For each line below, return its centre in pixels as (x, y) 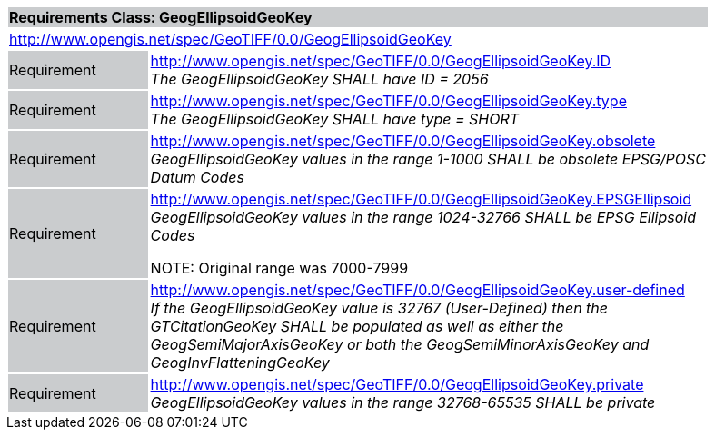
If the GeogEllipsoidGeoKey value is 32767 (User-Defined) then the (379, 308)
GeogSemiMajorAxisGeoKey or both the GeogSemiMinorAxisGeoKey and (400, 344)
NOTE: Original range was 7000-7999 (279, 268)
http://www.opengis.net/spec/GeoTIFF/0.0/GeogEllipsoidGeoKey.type (388, 101)
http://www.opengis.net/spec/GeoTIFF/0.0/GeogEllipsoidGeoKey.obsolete (403, 141)
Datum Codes (197, 177)
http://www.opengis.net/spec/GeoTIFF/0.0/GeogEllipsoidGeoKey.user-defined (417, 290)
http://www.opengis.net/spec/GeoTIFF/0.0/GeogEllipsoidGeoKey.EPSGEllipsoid (421, 199)
